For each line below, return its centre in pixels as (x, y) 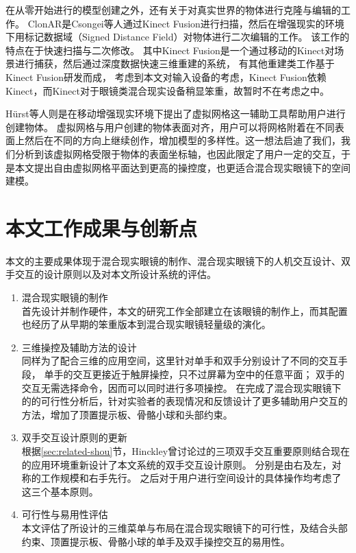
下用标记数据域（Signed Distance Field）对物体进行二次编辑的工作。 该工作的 (178, 37)
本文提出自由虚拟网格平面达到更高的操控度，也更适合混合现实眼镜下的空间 (182, 167)
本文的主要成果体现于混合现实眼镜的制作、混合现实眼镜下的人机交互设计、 (173, 260)
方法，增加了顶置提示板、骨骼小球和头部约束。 (127, 414)
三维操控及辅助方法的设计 (79, 347)
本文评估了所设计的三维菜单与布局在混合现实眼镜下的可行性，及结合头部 (185, 527)
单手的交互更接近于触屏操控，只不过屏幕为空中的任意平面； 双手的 (194, 374)
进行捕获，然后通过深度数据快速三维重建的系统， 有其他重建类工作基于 (175, 63)
